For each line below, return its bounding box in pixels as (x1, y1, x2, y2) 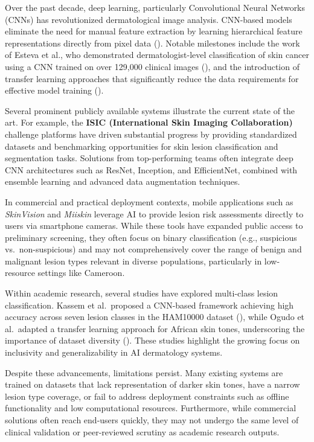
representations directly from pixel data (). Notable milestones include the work (5, 36, 300, 49)
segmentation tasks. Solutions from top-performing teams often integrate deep (5, 152, 293, 164)
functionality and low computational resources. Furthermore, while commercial (5, 402, 296, 414)
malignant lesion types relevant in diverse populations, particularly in (5, 254, 262, 267)
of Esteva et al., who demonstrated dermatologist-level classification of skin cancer (5, 48, 309, 61)
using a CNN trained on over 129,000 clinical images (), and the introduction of (5, 60, 300, 72)
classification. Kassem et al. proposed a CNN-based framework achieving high (5, 298, 294, 311)
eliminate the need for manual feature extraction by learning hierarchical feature (5, 25, 303, 37)
